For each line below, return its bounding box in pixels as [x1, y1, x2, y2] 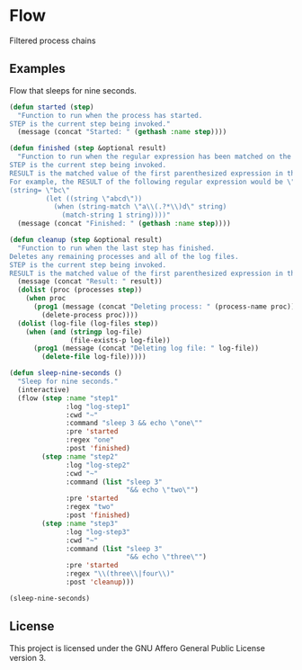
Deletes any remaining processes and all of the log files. [9, 252, 240, 261]
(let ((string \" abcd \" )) [45, 194, 143, 203]
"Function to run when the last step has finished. [17, 244, 216, 253]
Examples [9, 61, 66, 76]
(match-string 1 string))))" [61, 210, 171, 220]
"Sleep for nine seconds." [17, 377, 119, 386]
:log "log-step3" [66, 527, 130, 536]
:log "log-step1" [66, 402, 130, 411]
